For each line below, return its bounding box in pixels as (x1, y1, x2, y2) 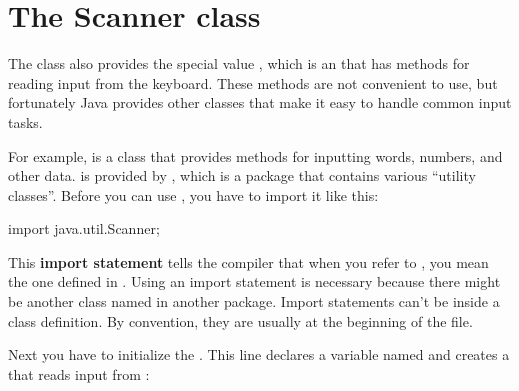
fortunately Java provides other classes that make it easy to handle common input (8, 92, 512, 113)
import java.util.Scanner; (8, 218, 160, 239)
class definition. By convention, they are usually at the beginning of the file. (8, 310, 473, 331)
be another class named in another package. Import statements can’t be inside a (8, 291, 500, 312)
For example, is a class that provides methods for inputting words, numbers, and (8, 145, 503, 166)
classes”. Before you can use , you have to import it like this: (8, 184, 379, 205)
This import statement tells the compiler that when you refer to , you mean (8, 251, 489, 272)
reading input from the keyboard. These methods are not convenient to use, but (8, 72, 498, 93)
